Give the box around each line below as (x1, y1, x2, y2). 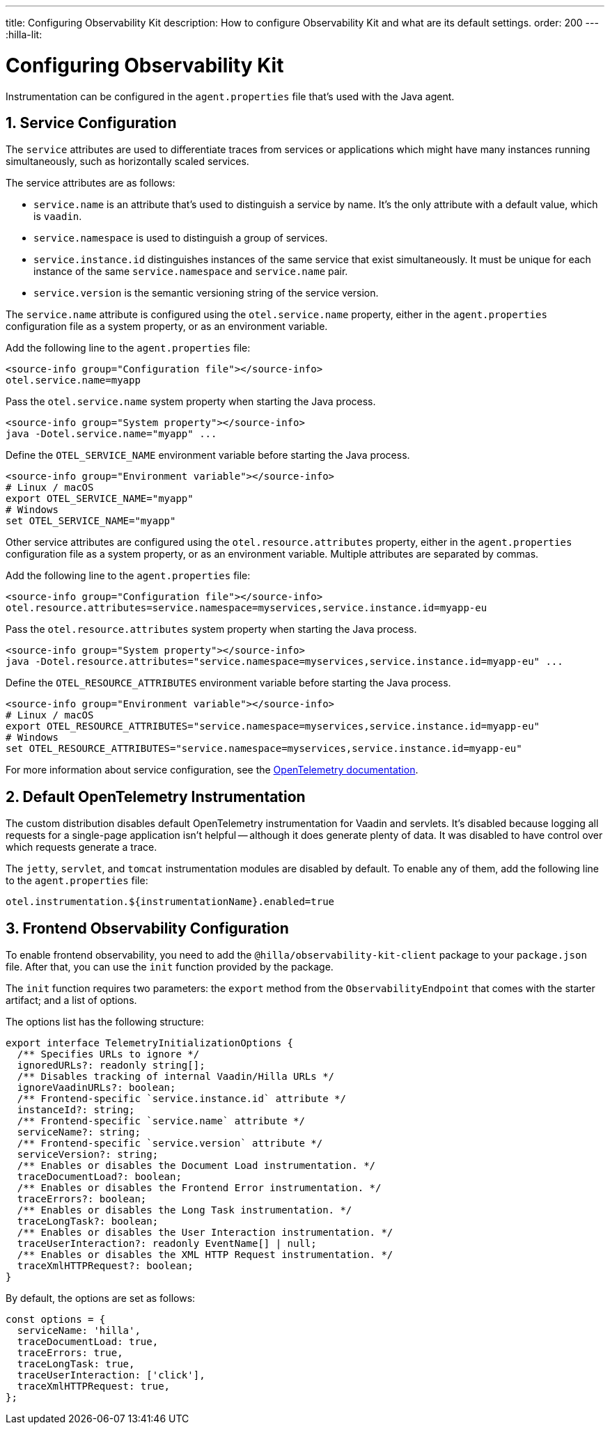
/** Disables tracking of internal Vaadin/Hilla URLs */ (17, 1071, 335, 1083)
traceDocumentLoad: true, (17, 1336, 159, 1348)
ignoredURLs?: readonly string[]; (17, 1060, 205, 1071)
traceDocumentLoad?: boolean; (17, 1171, 182, 1183)
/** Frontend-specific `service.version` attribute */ (17, 1138, 323, 1149)
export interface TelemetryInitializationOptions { (6, 1037, 294, 1049)
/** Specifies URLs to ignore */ (17, 1048, 200, 1060)
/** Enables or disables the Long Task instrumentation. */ (17, 1204, 352, 1216)
